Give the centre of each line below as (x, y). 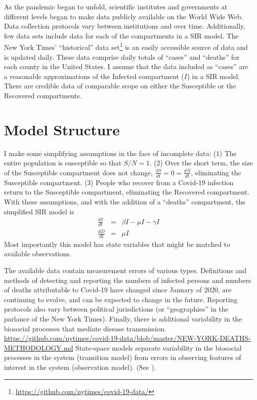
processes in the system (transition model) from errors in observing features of (123, 357)
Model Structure (62, 129)
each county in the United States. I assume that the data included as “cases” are (126, 66)
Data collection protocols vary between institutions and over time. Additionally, (125, 26)
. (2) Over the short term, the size (201, 163)
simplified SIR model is (39, 211)
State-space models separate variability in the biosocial (158, 347)
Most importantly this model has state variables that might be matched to (117, 244)
